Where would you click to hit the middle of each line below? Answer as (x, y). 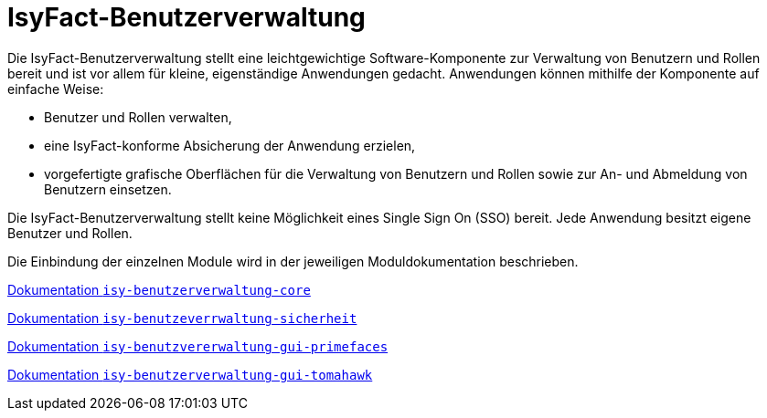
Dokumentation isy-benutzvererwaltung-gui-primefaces (198, 346)
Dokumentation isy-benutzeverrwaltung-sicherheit (182, 318)
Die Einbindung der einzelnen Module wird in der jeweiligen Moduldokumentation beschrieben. (293, 261)
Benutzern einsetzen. (108, 189)
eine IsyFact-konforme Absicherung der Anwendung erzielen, (230, 145)
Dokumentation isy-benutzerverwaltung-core (159, 289)
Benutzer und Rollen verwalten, (138, 117)
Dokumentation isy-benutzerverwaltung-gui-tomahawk (190, 374)
